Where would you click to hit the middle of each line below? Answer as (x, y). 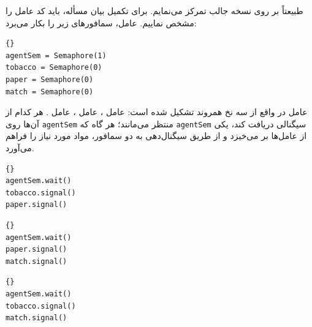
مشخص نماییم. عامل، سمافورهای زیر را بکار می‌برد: (101, 22)
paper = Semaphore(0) (50, 79)
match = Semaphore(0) (50, 92)
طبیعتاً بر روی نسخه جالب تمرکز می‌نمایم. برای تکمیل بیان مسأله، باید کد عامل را (154, 10)
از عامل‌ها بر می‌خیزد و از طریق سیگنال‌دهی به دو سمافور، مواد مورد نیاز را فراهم (156, 136)
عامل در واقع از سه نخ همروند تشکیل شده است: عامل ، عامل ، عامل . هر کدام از (157, 112)
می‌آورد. (20, 148)
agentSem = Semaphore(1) (56, 55)
